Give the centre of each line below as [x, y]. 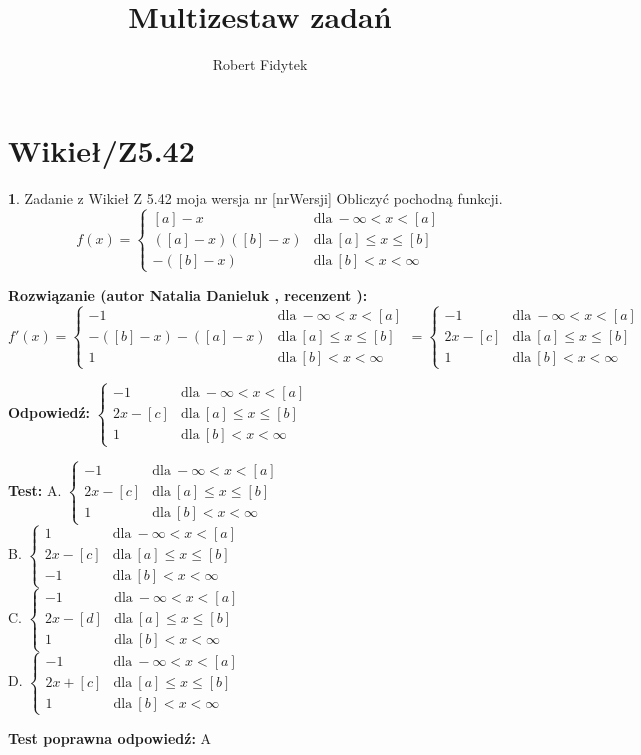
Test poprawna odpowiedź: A [110, 737]
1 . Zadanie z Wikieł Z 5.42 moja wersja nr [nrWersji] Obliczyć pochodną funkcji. [255, 197]
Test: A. [35, 489]
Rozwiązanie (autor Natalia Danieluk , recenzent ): [188, 294]
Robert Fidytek [260, 64]
